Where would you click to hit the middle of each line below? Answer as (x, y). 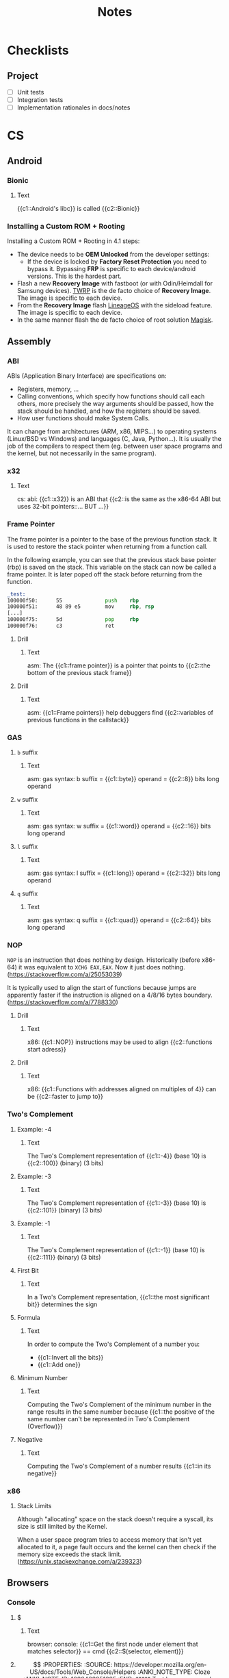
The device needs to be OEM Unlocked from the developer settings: (113, 255)
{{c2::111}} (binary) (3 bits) (64, 1257)
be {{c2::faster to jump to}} (65, 1097)
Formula (29, 1317)
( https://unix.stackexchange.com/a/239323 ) (79, 1562)
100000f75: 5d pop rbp (73, 620)
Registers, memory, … (48, 389)
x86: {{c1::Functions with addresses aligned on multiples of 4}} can (122, 1089)
